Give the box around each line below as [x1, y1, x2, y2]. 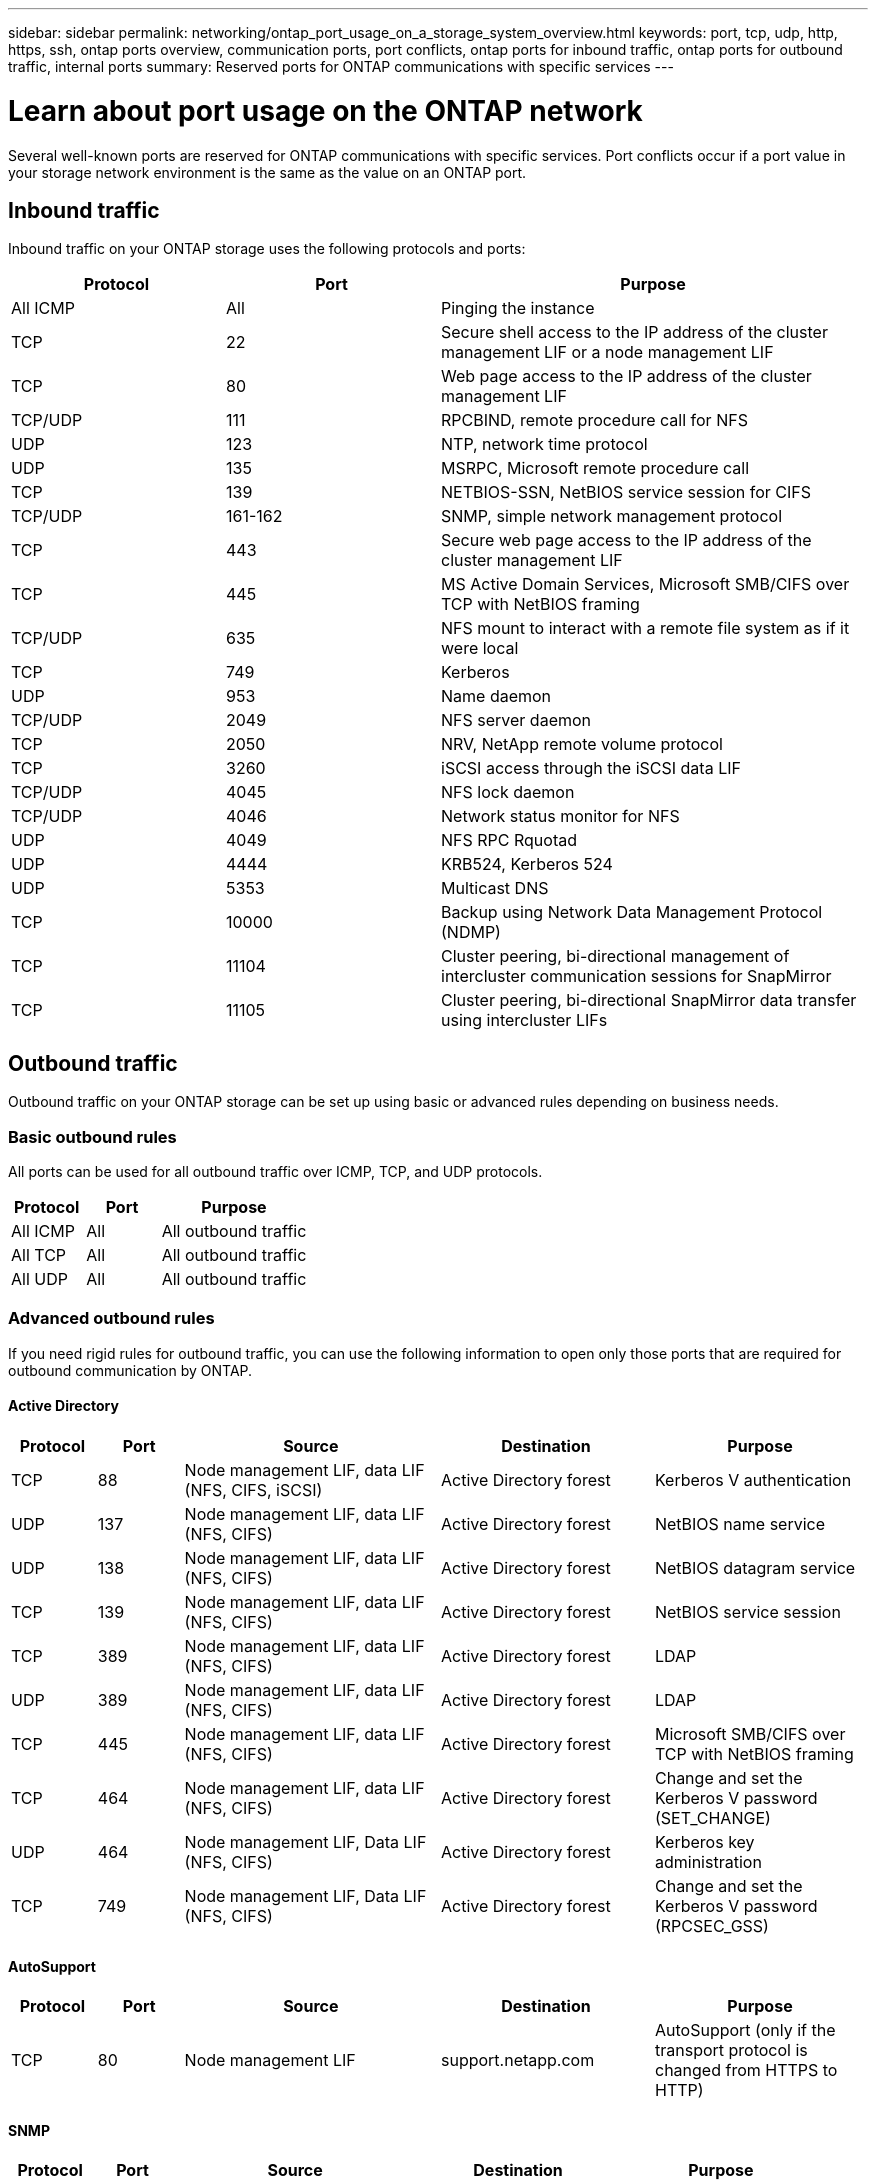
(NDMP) [441, 922, 501, 943]
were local [441, 638, 519, 659]
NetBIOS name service [654, 1513, 826, 1534]
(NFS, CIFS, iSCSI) [184, 1479, 323, 1500]
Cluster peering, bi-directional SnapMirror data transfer [441, 990, 857, 1011]
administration [654, 1851, 762, 1872]
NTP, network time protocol [441, 434, 648, 455]
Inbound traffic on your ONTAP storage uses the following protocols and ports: [8, 240, 526, 258]
